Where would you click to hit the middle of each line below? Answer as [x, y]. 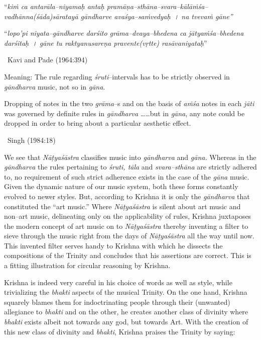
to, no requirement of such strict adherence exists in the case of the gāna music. [127, 176]
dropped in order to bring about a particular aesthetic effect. [98, 123]
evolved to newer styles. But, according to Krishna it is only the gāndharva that [127, 196]
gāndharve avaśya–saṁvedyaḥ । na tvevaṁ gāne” [157, 16]
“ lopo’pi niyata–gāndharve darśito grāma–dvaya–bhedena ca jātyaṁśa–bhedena [124, 33]
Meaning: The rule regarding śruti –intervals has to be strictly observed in [117, 76]
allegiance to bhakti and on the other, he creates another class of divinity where [126, 312]
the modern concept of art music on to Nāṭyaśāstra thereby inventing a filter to [126, 226]
